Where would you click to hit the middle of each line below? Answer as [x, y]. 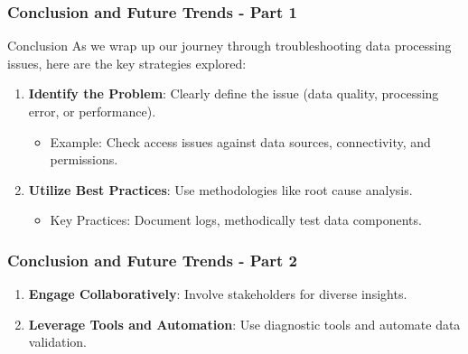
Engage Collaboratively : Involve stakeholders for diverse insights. [218, 294]
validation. [57, 342]
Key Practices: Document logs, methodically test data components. [236, 220]
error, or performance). [92, 111]
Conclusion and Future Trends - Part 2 [152, 260]
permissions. [84, 159]
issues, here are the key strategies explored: [127, 63]
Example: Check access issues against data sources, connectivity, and [240, 141]
